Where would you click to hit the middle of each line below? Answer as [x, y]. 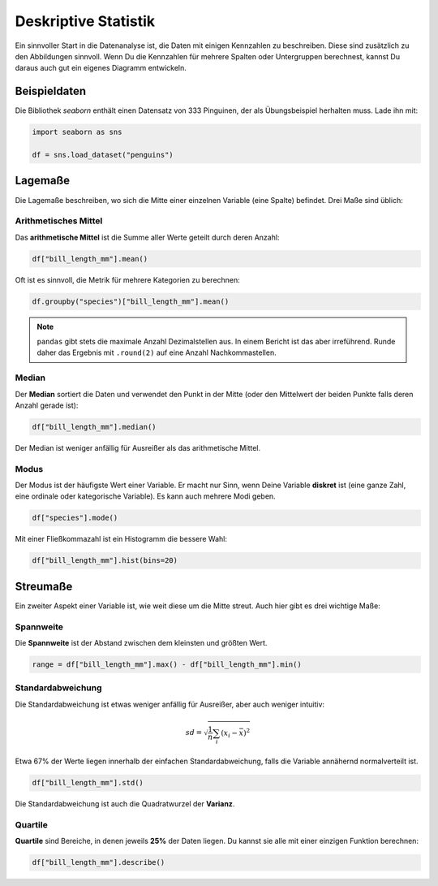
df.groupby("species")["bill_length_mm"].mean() [131, 301]
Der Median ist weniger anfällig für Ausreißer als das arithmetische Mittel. [138, 447]
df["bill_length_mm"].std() [88, 783]
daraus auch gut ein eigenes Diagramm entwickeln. [101, 68]
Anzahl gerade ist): [47, 405]
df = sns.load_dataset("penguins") [103, 155]
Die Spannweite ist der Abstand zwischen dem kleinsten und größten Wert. [141, 642]
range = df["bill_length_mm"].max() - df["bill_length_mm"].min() [167, 664]
